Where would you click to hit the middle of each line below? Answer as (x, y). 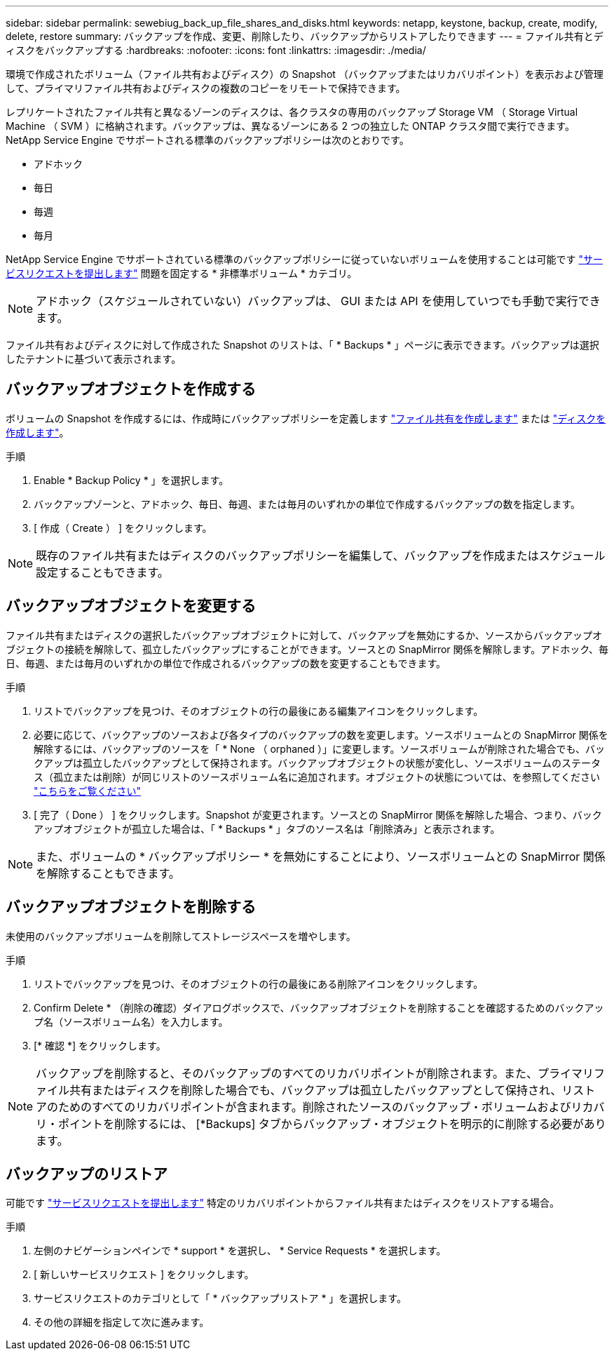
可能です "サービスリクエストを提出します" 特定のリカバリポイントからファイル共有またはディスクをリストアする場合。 (282, 1203)
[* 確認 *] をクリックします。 (100, 1045)
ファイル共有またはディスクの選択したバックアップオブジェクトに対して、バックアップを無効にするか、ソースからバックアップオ (304, 635)
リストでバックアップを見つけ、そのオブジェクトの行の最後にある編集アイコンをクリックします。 (259, 711)
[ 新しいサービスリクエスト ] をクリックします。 (144, 1275)
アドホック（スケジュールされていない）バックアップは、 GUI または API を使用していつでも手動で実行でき (318, 301)
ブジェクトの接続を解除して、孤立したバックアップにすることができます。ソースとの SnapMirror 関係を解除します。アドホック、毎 (307, 649)
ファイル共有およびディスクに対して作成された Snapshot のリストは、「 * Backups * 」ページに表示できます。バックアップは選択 (302, 345)
